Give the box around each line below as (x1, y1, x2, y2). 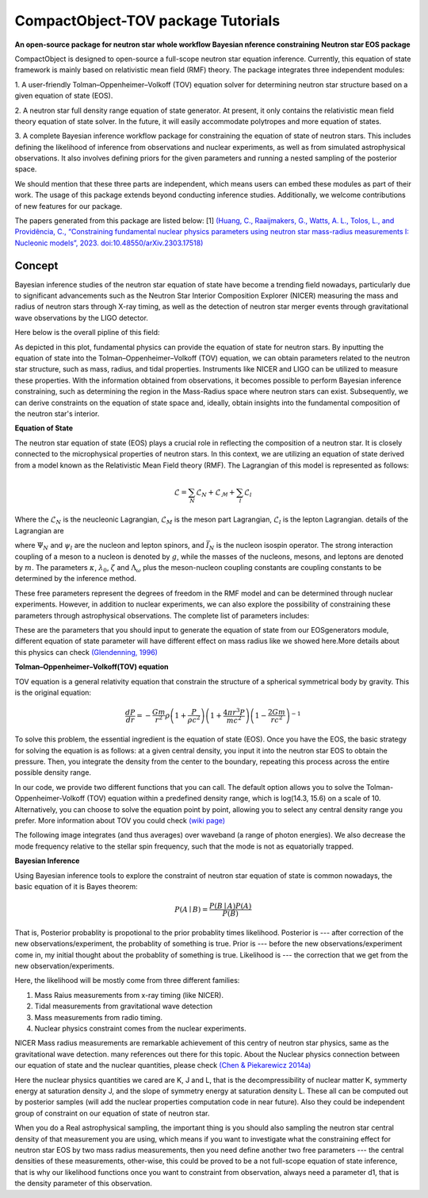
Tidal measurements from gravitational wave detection (34, 1001, 213, 1011)
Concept (14, 259, 59, 272)
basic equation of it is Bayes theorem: (14, 881, 138, 891)
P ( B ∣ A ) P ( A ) (208, 902, 252, 911)
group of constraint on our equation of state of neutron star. (14, 1108, 210, 1118)
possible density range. (14, 768, 91, 777)
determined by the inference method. (14, 574, 136, 584)
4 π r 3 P (223, 707, 246, 717)
